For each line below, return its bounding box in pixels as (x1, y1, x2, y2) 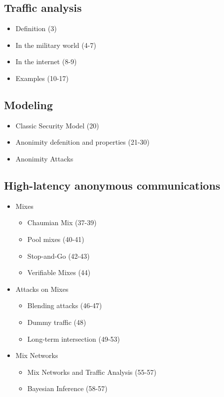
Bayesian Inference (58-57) (27, 383, 108, 394)
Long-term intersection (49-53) (27, 333, 120, 344)
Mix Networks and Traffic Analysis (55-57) (27, 366, 156, 377)
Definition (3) (15, 23, 57, 34)
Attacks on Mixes (15, 283, 69, 294)
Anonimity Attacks (15, 153, 74, 163)
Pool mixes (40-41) (27, 234, 84, 244)
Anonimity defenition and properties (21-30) (15, 137, 150, 147)
